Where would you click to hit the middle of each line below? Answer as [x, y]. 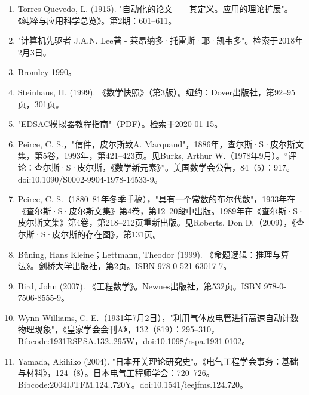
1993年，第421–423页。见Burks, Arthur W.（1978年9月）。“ [176, 155]
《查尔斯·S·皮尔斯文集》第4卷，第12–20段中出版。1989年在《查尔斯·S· [161, 210]
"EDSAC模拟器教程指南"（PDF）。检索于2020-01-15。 [120, 124]
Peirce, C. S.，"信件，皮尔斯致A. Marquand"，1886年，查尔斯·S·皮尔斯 [157, 144]
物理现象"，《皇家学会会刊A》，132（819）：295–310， [118, 329]
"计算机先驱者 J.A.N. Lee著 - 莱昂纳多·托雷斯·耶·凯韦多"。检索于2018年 [160, 40]
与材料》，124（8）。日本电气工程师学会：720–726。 [116, 373]
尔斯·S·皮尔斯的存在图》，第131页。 [89, 234]
